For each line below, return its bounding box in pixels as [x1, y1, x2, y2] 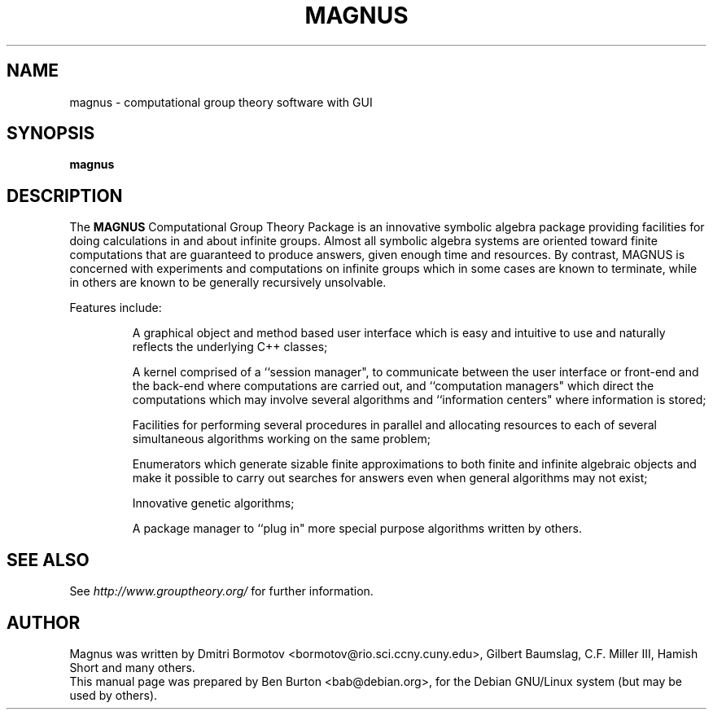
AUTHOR [7, 612, 81, 633]
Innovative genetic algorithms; [132, 496, 295, 511]
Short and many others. [69, 660, 195, 674]
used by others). [69, 687, 158, 702]
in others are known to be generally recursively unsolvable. [69, 275, 387, 290]
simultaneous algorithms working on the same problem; [132, 432, 431, 446]
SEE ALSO [7, 549, 90, 570]
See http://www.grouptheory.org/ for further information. [69, 584, 374, 599]
